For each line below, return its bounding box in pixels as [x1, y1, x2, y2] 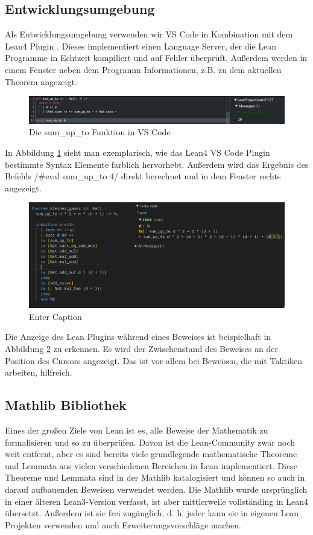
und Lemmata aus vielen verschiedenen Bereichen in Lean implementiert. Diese [5, 459, 297, 472]
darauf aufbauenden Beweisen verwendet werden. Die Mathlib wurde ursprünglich [5, 482, 308, 495]
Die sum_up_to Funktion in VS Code [29, 126, 171, 138]
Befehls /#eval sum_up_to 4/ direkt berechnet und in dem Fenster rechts [5, 170, 281, 182]
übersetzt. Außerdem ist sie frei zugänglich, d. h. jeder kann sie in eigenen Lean [5, 507, 299, 519]
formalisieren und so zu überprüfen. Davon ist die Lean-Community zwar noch [5, 435, 296, 448]
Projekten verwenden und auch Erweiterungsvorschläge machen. [5, 518, 241, 531]
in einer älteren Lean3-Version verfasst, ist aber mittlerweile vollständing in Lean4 [5, 495, 309, 507]
